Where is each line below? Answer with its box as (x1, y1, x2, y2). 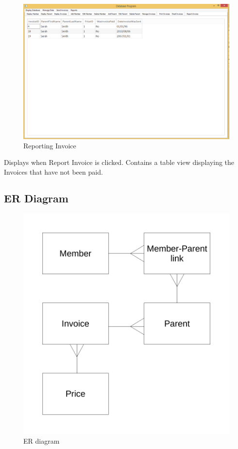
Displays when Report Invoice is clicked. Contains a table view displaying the (4, 157, 235, 167)
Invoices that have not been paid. (4, 166, 103, 177)
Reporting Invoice (23, 141, 76, 151)
